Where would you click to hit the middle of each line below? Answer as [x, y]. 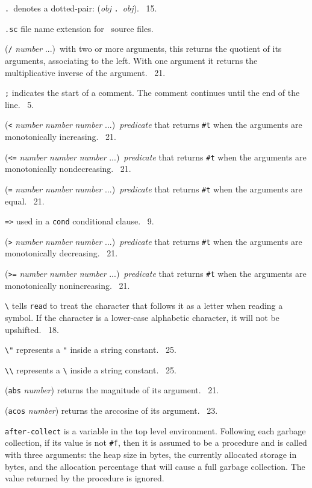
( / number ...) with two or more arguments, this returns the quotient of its [143, 49]
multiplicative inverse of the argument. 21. [85, 72]
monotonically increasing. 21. [61, 137]
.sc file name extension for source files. [79, 28]
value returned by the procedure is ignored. [85, 478]
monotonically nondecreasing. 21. [68, 169]
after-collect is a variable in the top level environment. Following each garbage [155, 430]
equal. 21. [25, 201]
